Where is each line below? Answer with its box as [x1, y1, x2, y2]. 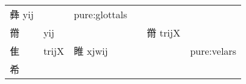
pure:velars [190, 43, 237, 58]
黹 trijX [147, 26, 181, 40]
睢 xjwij [73, 44, 108, 58]
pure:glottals [73, 7, 128, 21]
